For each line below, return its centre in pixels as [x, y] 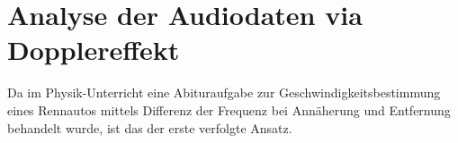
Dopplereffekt [94, 50]
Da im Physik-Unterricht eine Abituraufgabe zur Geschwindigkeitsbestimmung [224, 93]
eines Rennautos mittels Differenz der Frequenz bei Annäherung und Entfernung [229, 109]
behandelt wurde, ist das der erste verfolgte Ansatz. [150, 127]
